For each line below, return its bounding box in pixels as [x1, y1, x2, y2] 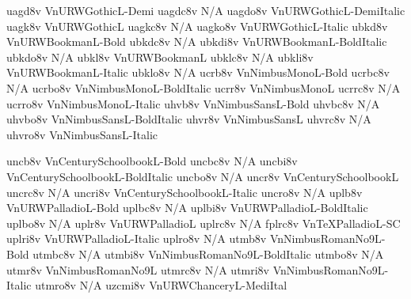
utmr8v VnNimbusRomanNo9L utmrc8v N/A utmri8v [6, 261, 270, 278]
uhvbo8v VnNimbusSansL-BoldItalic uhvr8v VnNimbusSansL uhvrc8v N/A [6, 111, 371, 127]
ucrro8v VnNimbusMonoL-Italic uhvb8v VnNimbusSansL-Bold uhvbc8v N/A [6, 95, 380, 112]
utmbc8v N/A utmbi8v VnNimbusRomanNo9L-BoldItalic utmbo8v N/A [32, 245, 384, 262]
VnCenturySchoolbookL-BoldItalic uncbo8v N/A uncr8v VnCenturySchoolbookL [6, 168, 399, 184]
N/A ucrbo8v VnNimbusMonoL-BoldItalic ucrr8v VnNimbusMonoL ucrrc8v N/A [6, 79, 401, 96]
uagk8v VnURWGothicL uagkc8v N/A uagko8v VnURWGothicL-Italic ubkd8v [6, 17, 388, 34]
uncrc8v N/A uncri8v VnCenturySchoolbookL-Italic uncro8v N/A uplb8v [6, 184, 363, 200]
